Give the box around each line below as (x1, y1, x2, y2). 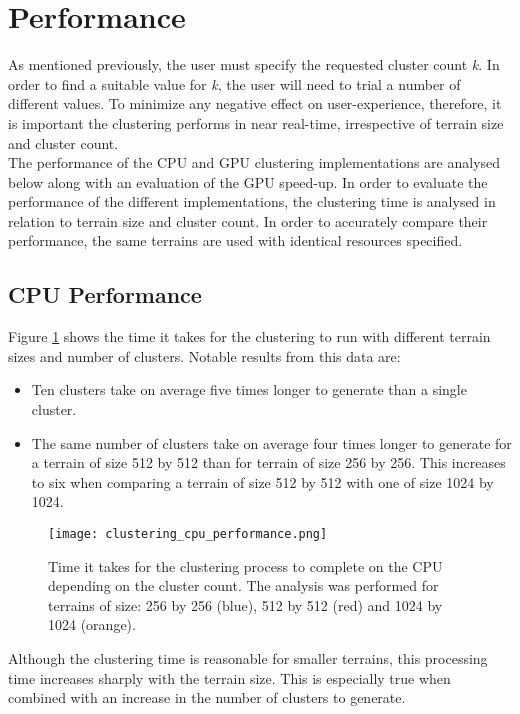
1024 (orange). (48, 614, 136, 635)
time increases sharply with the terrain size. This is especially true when (8, 667, 451, 688)
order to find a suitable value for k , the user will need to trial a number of (8, 73, 461, 94)
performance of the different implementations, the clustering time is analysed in (8, 191, 496, 212)
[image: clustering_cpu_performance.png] (48, 527, 328, 542)
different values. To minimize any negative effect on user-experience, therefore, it (8, 93, 502, 114)
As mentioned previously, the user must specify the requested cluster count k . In (8, 54, 500, 75)
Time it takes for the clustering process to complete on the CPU (48, 555, 443, 576)
